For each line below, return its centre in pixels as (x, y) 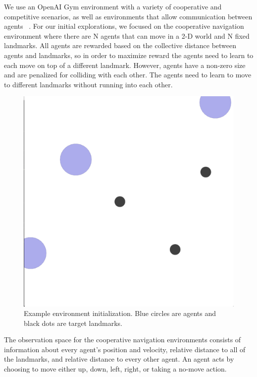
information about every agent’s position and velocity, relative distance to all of (125, 349)
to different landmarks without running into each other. (88, 84)
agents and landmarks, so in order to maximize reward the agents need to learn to (129, 55)
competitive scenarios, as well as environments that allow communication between (128, 16)
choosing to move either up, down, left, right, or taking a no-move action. (115, 369)
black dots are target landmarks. (73, 323)
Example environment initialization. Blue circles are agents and (120, 313)
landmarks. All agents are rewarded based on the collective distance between (120, 45)
